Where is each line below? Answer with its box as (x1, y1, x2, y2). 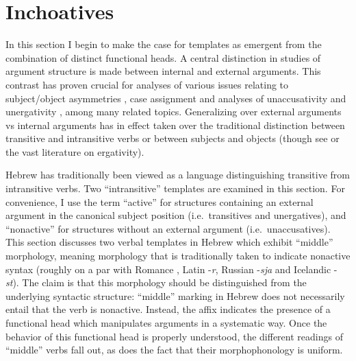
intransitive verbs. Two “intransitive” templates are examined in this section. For (5, 181, 345, 196)
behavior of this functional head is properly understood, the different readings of (5, 329, 343, 343)
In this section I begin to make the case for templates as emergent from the (5, 37, 322, 51)
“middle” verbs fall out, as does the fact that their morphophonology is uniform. (5, 342, 343, 357)
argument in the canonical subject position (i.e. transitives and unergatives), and (5, 208, 346, 222)
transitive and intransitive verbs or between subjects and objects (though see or (5, 131, 340, 145)
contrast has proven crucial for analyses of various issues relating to (5, 77, 289, 91)
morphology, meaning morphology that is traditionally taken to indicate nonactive (5, 248, 351, 263)
